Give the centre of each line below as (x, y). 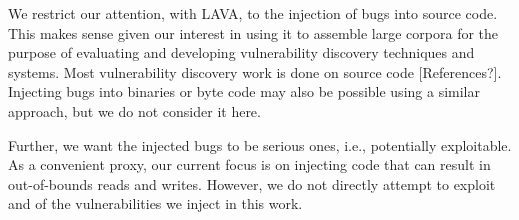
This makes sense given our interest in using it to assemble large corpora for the (253, 32)
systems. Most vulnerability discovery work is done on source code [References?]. (255, 71)
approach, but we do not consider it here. (134, 110)
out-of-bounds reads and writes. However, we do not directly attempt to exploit (252, 183)
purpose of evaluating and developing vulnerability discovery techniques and (241, 52)
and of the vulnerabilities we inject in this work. (155, 203)
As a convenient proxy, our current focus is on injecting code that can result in (249, 164)
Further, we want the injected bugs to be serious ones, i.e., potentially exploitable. (260, 144)
